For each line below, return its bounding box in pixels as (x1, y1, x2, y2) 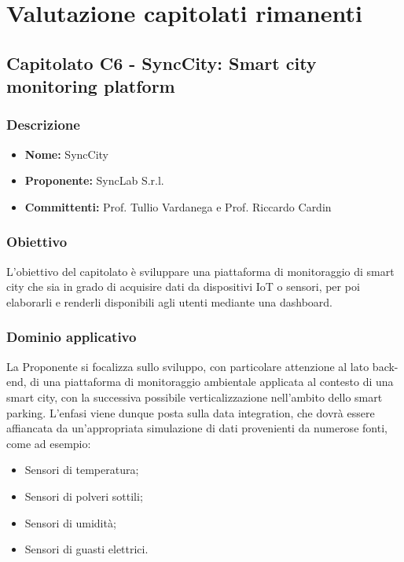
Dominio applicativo (6, 327, 137, 347)
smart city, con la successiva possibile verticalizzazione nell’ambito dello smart (6, 388, 383, 405)
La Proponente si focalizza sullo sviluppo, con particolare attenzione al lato (6, 358, 369, 374)
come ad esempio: (6, 435, 91, 451)
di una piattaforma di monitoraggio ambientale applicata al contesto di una (30, 373, 394, 390)
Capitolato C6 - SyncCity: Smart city (6, 50, 317, 75)
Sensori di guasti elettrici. (24, 541, 149, 557)
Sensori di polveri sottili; (24, 487, 143, 504)
